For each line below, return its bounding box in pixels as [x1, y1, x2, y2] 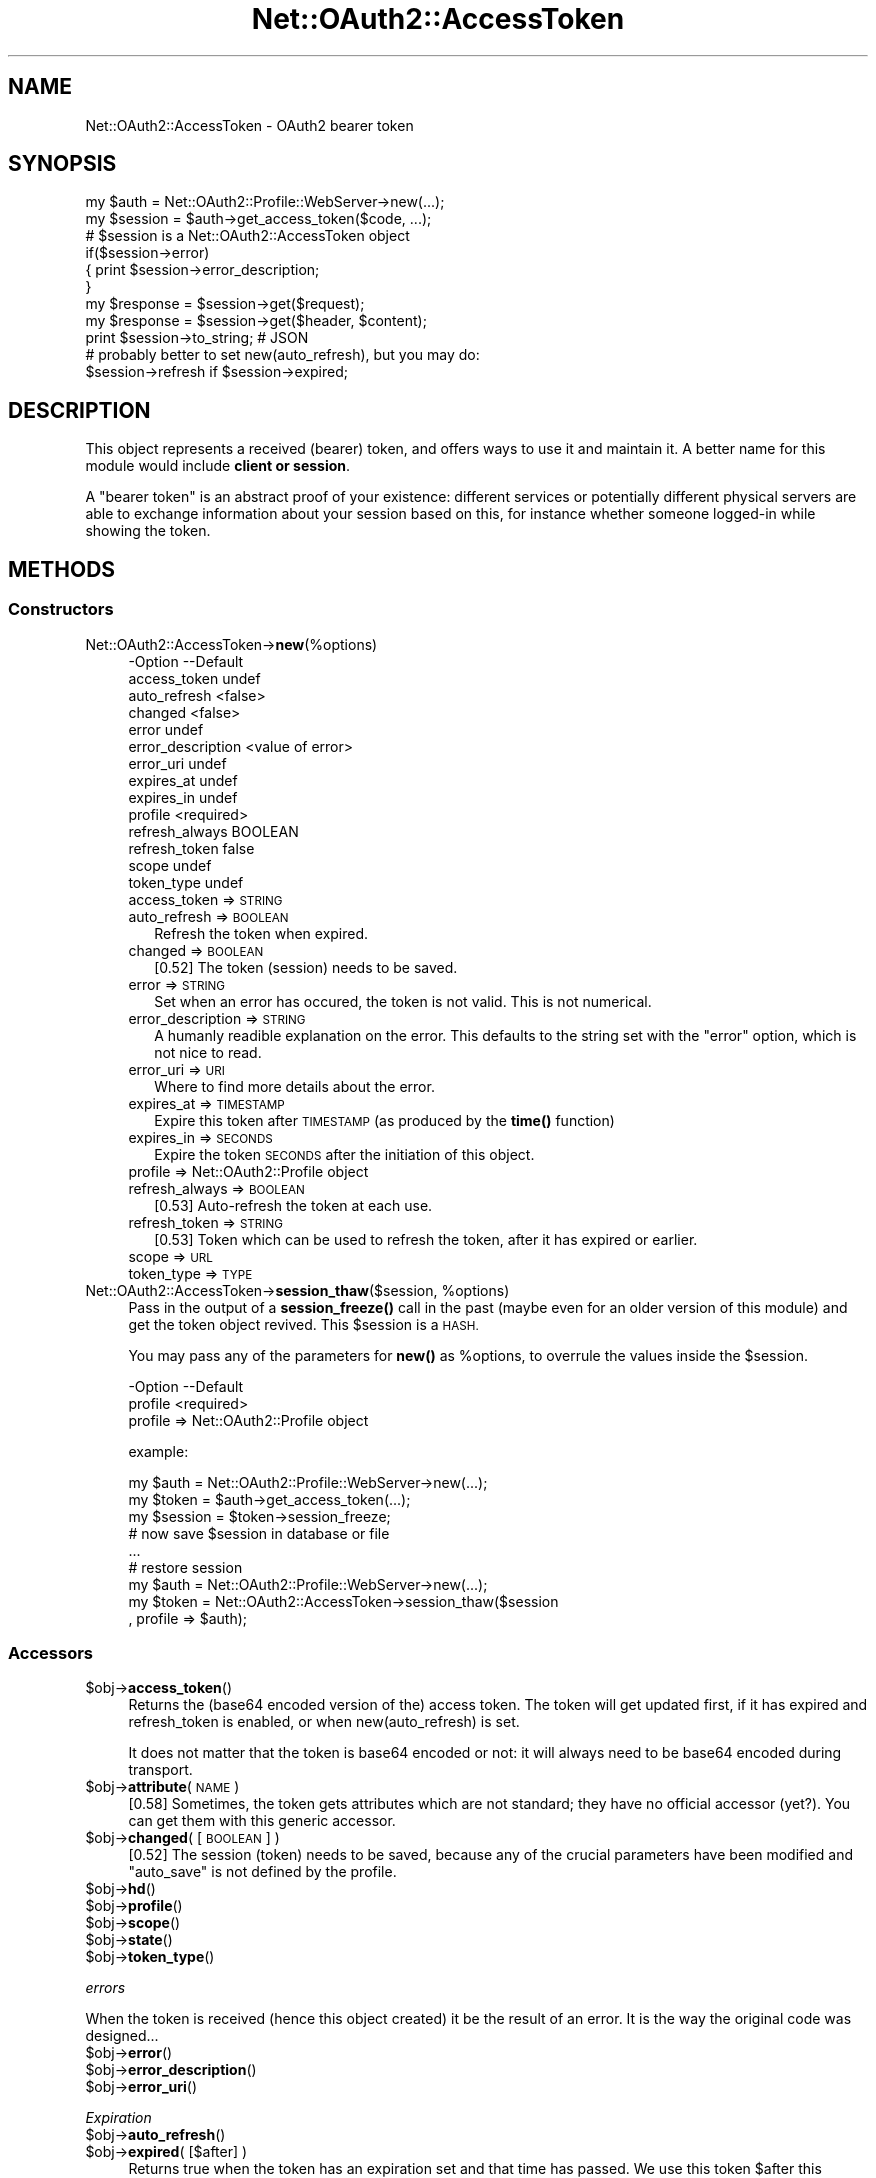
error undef [128, 720, 204, 738]
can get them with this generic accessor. [128, 1812, 396, 1830]
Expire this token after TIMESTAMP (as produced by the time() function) [154, 1111, 615, 1129]
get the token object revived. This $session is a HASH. [128, 1315, 479, 1333]
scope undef [128, 856, 212, 874]
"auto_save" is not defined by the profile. [128, 1863, 397, 1881]
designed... [85, 2027, 159, 2045]
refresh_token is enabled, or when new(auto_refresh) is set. [128, 1713, 520, 1731]
